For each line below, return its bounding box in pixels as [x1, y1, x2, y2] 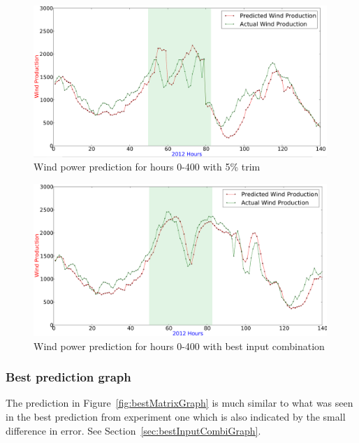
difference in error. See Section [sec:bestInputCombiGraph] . [6, 423, 261, 437]
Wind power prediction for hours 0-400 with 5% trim [34, 159, 261, 174]
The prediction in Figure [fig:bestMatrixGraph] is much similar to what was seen [6, 395, 353, 410]
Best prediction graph [6, 368, 131, 386]
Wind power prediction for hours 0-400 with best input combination [34, 338, 325, 353]
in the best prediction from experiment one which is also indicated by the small [6, 409, 346, 424]
